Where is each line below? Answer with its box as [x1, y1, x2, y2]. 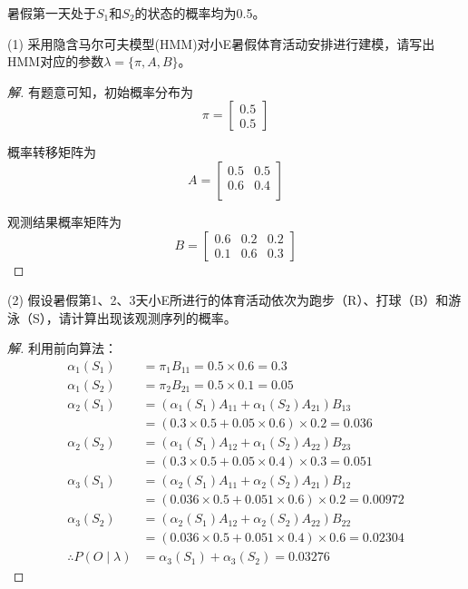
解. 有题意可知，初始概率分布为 [7, 82, 193, 101]
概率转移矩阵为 [7, 142, 96, 162]
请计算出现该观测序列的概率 [58, 308, 224, 327]
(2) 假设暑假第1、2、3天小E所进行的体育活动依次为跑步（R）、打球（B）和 [7, 290, 449, 309]
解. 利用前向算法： [7, 339, 117, 358]
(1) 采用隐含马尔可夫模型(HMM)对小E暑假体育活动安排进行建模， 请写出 [7, 34, 435, 53]
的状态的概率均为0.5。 [134, 4, 266, 22]
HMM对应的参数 [7, 52, 104, 71]
